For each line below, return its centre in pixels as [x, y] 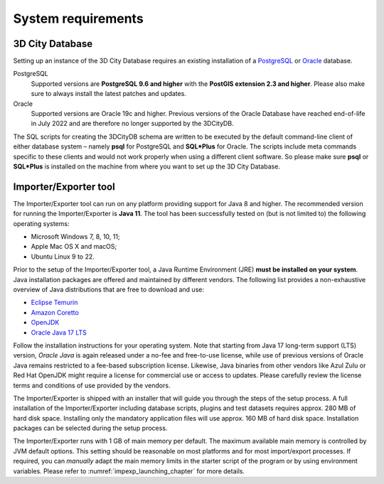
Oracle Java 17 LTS [59, 332]
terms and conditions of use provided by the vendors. [92, 385]
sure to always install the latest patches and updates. [108, 94]
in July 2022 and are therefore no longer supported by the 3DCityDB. [132, 124]
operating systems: [41, 223]
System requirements [78, 18]
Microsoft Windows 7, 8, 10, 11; [75, 237]
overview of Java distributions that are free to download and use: [108, 289]
